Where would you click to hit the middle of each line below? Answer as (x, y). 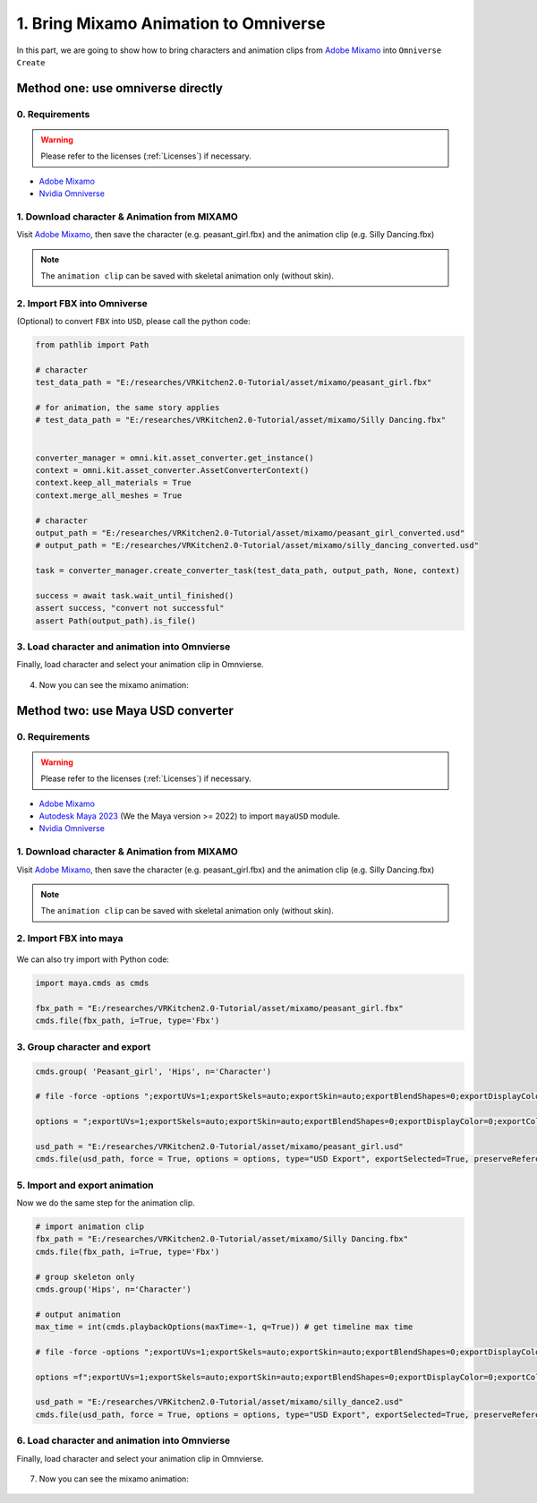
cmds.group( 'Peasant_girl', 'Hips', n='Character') (153, 1071)
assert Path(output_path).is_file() (116, 621)
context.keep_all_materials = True (113, 483)
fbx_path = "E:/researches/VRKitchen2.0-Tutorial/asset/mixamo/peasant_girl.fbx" (220, 1009)
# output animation (78, 1314)
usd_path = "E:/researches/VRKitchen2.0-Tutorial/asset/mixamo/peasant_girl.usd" (220, 1146)
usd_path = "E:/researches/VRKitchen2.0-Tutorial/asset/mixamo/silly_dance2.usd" (220, 1402)
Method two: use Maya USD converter (125, 711)
